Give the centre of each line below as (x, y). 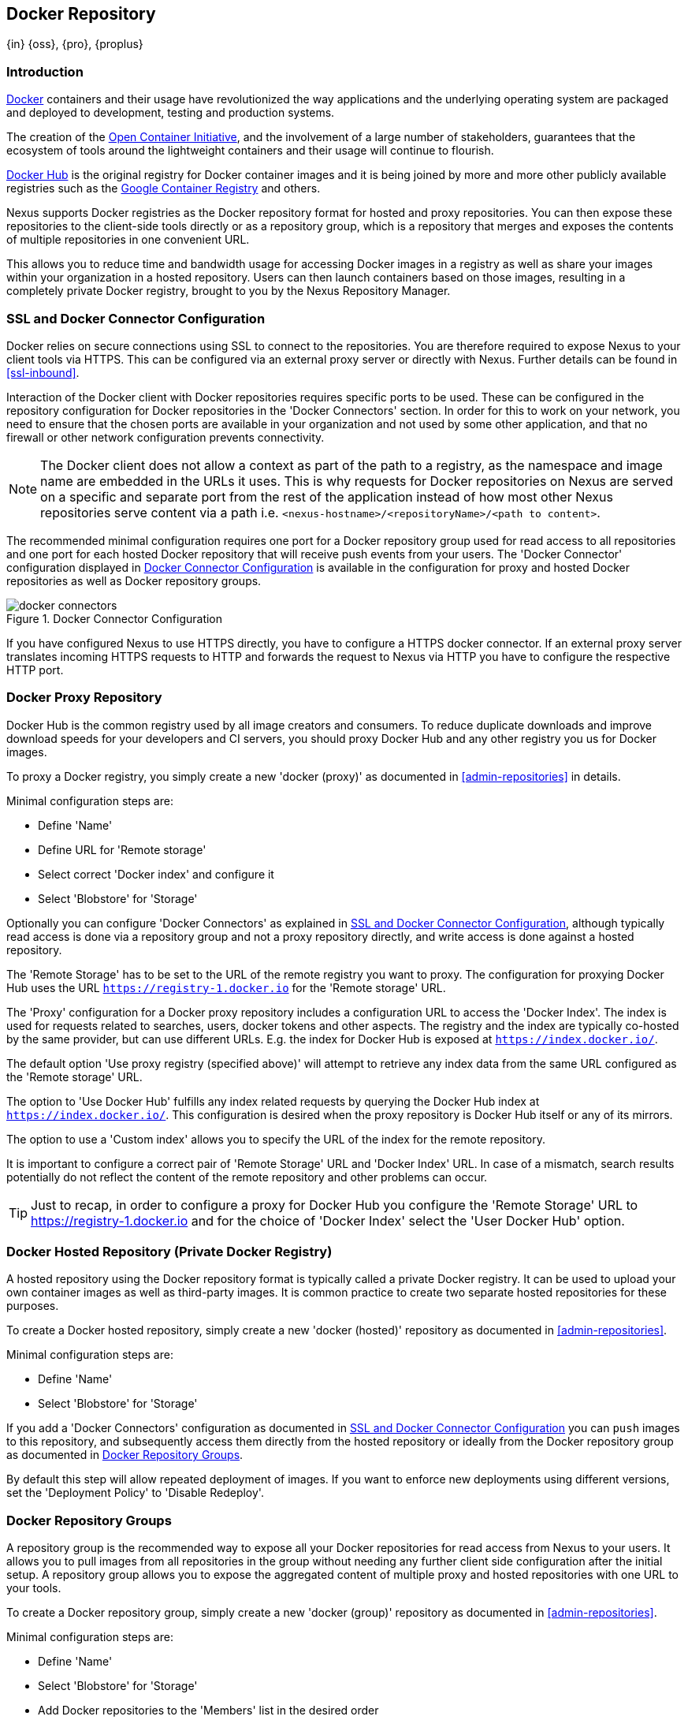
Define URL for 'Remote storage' (122, 849)
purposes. (33, 1306)
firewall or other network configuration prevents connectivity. (165, 437)
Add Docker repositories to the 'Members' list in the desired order (208, 1711)
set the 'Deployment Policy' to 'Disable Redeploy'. (135, 1493)
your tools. (34, 1588)
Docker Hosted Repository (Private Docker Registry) (169, 1252)
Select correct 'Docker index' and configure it (156, 874)
